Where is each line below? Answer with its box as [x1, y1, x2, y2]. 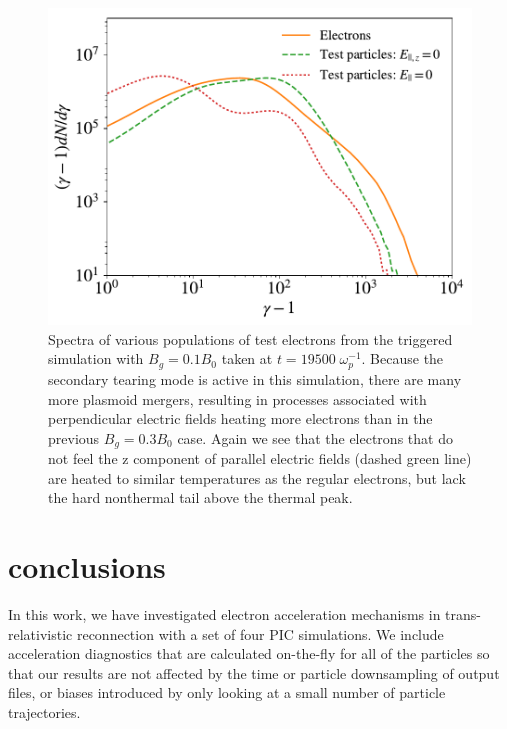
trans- [445, 604, 481, 625]
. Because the [361, 348, 444, 369]
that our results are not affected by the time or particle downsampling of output [8, 662, 500, 683]
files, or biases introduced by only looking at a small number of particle [8, 682, 446, 703]
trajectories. [8, 702, 81, 723]
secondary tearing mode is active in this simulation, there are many [48, 368, 462, 389]
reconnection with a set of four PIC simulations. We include [76, 623, 444, 644]
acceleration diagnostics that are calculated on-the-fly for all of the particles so [8, 643, 490, 664]
